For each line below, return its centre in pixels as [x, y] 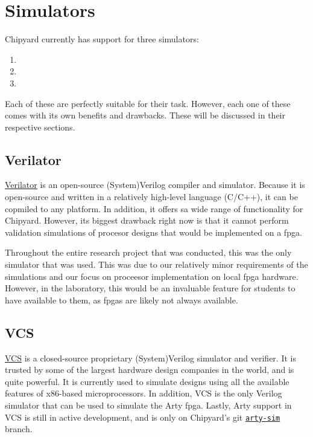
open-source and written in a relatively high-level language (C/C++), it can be [151, 197]
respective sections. [40, 127]
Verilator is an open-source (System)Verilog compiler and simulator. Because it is [155, 185]
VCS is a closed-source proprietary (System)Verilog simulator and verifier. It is [150, 358]
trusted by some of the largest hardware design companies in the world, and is [150, 370]
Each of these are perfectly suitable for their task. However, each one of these [148, 103]
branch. [19, 429]
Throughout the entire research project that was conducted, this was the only [148, 252]
